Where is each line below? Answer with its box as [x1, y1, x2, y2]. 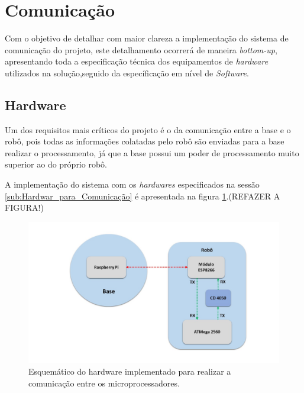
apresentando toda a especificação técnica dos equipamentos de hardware [5, 55, 269, 67]
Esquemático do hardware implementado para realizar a [28, 365, 231, 377]
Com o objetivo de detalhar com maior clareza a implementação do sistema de [5, 32, 289, 44]
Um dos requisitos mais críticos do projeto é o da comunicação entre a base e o [5, 123, 291, 136]
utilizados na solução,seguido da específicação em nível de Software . [5, 66, 249, 79]
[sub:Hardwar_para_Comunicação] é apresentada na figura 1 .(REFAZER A [5, 189, 280, 202]
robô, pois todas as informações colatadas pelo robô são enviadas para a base [5, 135, 284, 147]
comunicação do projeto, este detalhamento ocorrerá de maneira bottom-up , [5, 43, 277, 56]
